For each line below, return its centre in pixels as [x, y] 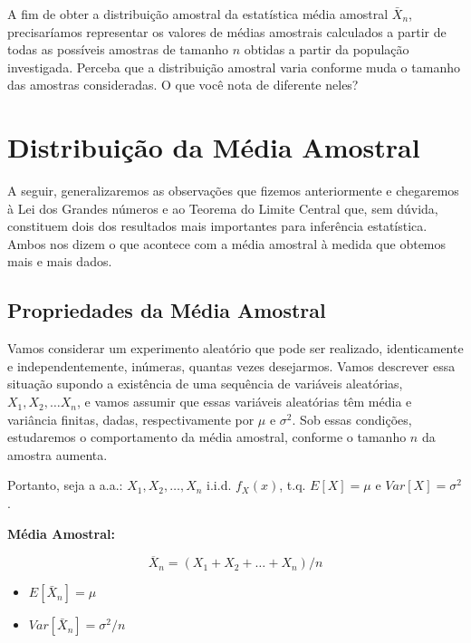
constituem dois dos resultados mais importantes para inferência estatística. [217, 226]
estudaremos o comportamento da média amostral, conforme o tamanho [207, 437]
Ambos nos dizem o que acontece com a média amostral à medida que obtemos [227, 243]
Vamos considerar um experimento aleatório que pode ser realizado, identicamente [235, 348]
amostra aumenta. [58, 454]
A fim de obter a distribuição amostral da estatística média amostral [198, 14]
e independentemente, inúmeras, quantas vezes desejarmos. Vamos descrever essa [231, 365]
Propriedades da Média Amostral [167, 310]
